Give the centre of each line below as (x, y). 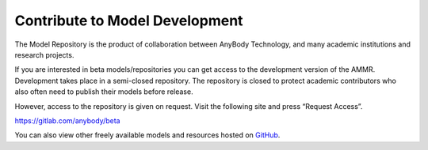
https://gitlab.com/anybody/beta (67, 120)
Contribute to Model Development (129, 21)
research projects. (44, 54)
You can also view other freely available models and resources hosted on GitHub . (147, 135)
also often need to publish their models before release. (104, 92)
